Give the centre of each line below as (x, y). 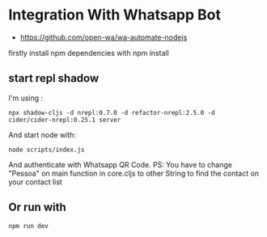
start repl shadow (54, 78)
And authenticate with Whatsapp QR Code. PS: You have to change (121, 164)
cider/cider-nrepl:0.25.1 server (65, 120)
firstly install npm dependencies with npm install (89, 53)
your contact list (35, 182)
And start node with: (42, 134)
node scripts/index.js (47, 150)
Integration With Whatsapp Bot (114, 15)
